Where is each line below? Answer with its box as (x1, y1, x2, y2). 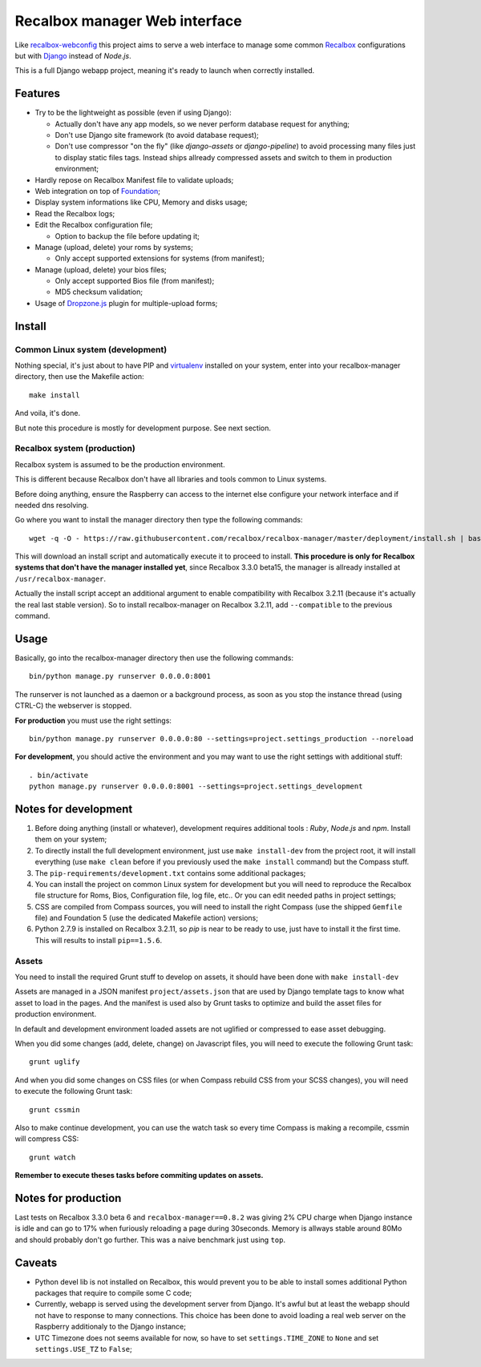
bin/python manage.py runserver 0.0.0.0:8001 (29, 671, 212, 681)
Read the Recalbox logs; (34, 208, 115, 218)
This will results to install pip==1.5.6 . (34, 935, 163, 945)
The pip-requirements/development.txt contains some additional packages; (34, 868, 306, 877)
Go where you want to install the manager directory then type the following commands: (14, 515, 304, 525)
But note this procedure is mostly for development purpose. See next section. (14, 423, 272, 433)
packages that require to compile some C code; (34, 1288, 192, 1298)
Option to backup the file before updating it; (55, 231, 200, 240)
